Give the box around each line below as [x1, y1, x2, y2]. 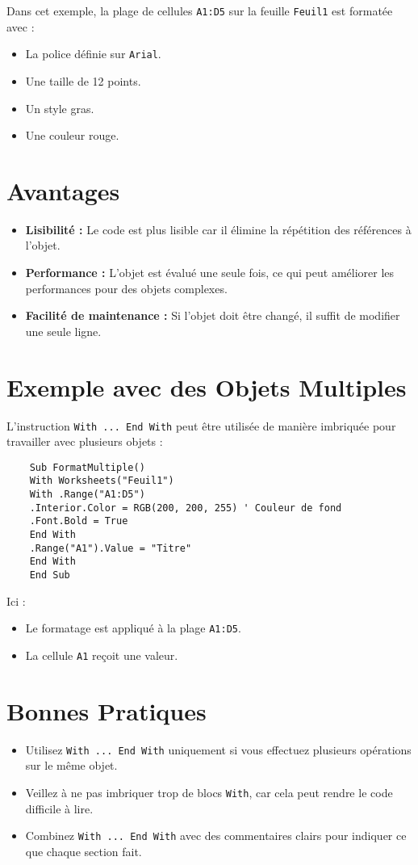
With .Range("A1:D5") [29, 489, 145, 501]
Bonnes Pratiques [6, 694, 207, 727]
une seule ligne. [25, 322, 102, 339]
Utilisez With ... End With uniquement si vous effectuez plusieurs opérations [25, 741, 412, 758]
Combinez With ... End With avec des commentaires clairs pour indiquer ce [25, 827, 407, 844]
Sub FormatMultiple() [29, 461, 145, 473]
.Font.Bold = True [29, 515, 128, 527]
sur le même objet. [25, 757, 118, 774]
